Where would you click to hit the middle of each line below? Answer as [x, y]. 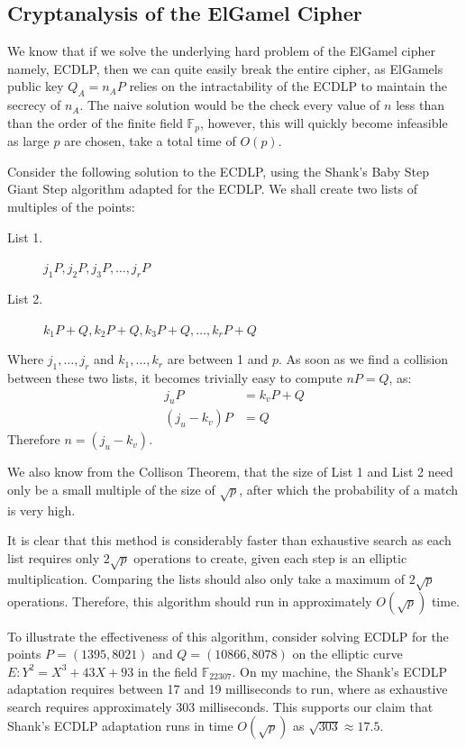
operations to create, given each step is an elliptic [270, 557]
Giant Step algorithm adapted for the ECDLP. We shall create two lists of [213, 189]
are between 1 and [218, 359]
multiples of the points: [71, 207]
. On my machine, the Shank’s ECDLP [339, 671]
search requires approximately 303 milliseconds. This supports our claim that [220, 706]
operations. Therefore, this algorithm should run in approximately [190, 601]
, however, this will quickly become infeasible [324, 122]
